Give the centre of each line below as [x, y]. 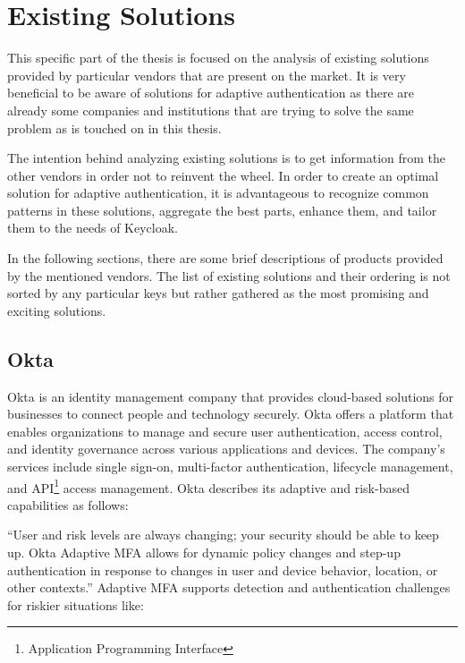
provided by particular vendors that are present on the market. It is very [207, 75]
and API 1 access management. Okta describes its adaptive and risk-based [208, 486]
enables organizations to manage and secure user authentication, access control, [225, 431]
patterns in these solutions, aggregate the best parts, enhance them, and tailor [222, 210]
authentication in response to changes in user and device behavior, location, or [223, 569]
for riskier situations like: [76, 604]
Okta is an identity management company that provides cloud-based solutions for [231, 396]
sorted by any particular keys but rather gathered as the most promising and [218, 293]
